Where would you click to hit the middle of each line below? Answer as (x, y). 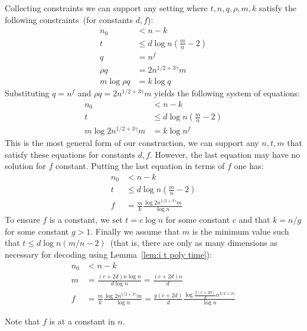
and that (254, 220)
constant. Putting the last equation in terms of (140, 166)
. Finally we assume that (135, 231)
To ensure (22, 220)
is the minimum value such (241, 231)
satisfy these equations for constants (70, 154)
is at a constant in (82, 321)
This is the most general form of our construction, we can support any (132, 143)
